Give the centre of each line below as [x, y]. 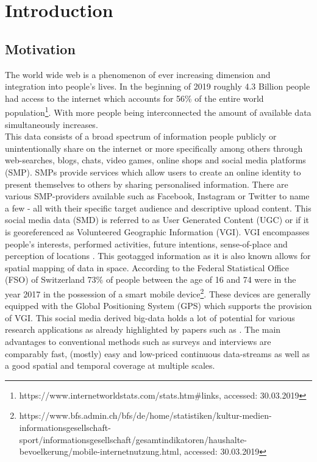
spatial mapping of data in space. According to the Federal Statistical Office [147, 267]
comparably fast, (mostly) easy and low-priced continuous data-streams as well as [158, 353]
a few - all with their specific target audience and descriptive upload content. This [158, 208]
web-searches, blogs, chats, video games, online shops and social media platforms [155, 160]
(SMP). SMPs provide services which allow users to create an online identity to [153, 172]
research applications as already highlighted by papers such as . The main [143, 329]
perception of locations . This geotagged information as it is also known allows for [158, 256]
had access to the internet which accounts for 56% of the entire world [134, 98]
